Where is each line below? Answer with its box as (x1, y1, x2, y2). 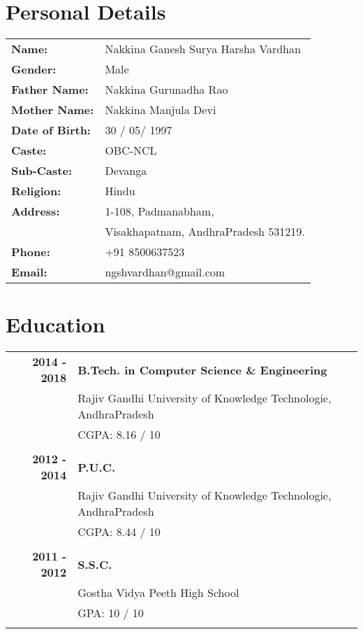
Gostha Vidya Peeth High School (77, 584, 239, 601)
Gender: (11, 61, 57, 78)
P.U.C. (77, 458, 116, 475)
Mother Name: (11, 101, 94, 118)
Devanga (105, 162, 147, 179)
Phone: (11, 244, 50, 260)
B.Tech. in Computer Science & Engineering (77, 361, 327, 378)
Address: (11, 203, 60, 220)
